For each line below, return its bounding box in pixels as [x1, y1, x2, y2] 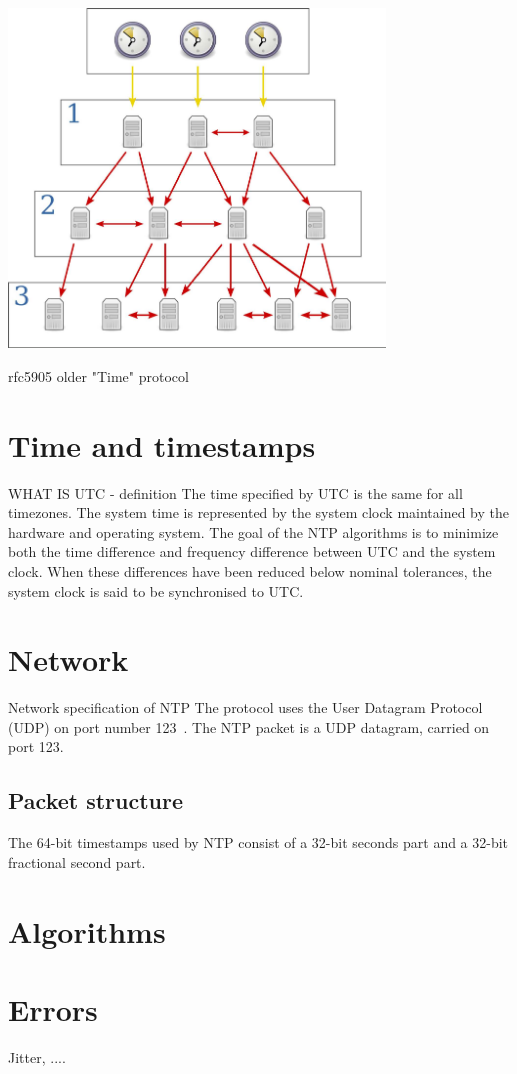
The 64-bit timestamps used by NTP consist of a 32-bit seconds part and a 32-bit [8, 832, 509, 853]
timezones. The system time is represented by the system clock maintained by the [8, 502, 510, 523]
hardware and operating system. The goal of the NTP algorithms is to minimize [8, 521, 499, 542]
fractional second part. [8, 851, 146, 872]
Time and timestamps [8, 424, 316, 465]
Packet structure [8, 785, 184, 816]
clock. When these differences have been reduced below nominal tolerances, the [8, 560, 492, 581]
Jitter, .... [8, 1046, 66, 1067]
